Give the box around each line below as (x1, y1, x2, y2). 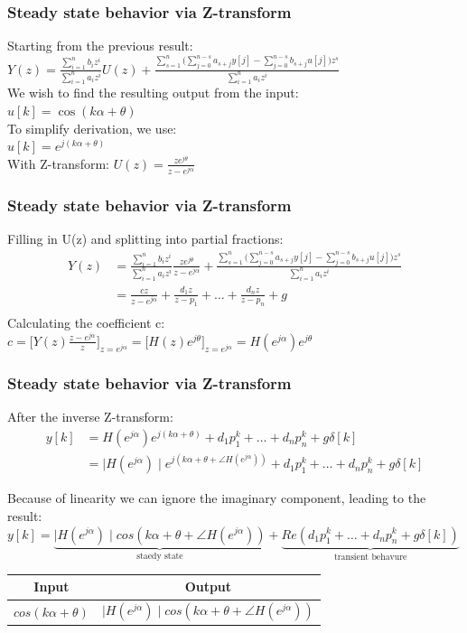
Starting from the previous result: (7, 36, 193, 55)
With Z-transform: (7, 154, 109, 172)
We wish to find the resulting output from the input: (7, 83, 299, 102)
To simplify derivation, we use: (7, 118, 177, 137)
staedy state (136, 552, 183, 562)
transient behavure (333, 553, 407, 563)
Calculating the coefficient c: (7, 313, 165, 332)
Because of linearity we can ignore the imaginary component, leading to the (7, 489, 426, 507)
